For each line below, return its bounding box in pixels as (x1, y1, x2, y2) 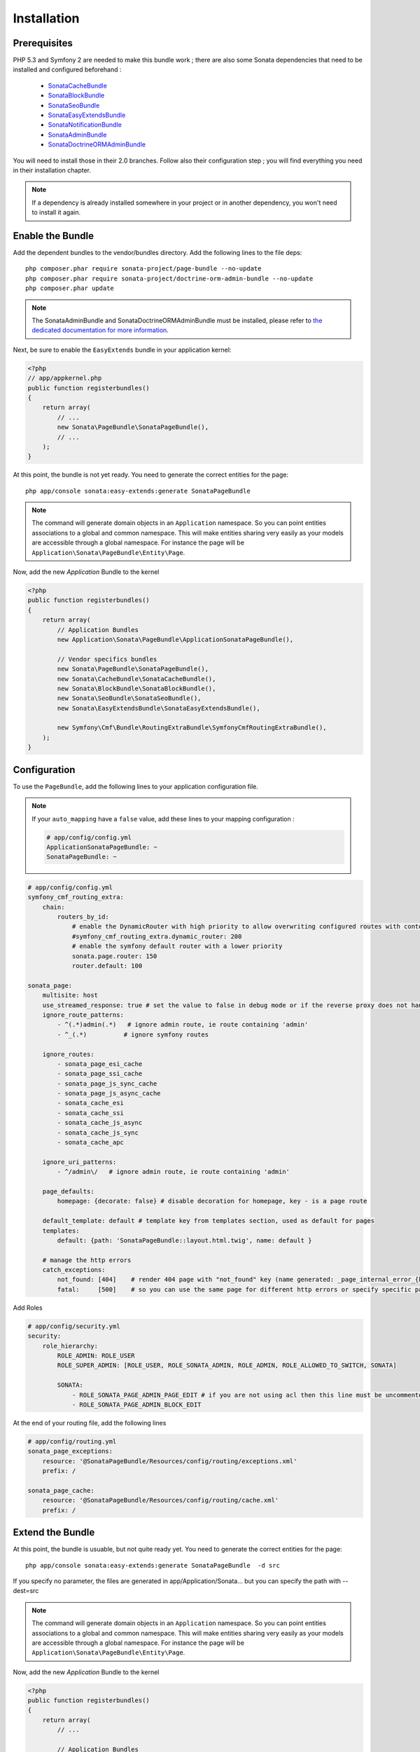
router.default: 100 (71, 961, 143, 970)
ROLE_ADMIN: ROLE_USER (57, 1352, 136, 1360)
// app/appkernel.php (27, 374, 102, 382)
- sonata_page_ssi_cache (57, 1069, 143, 1078)
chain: (42, 903, 65, 911)
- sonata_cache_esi (57, 1099, 124, 1107)
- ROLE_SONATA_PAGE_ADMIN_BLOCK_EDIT (71, 1400, 202, 1409)
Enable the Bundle (13, 230, 94, 242)
